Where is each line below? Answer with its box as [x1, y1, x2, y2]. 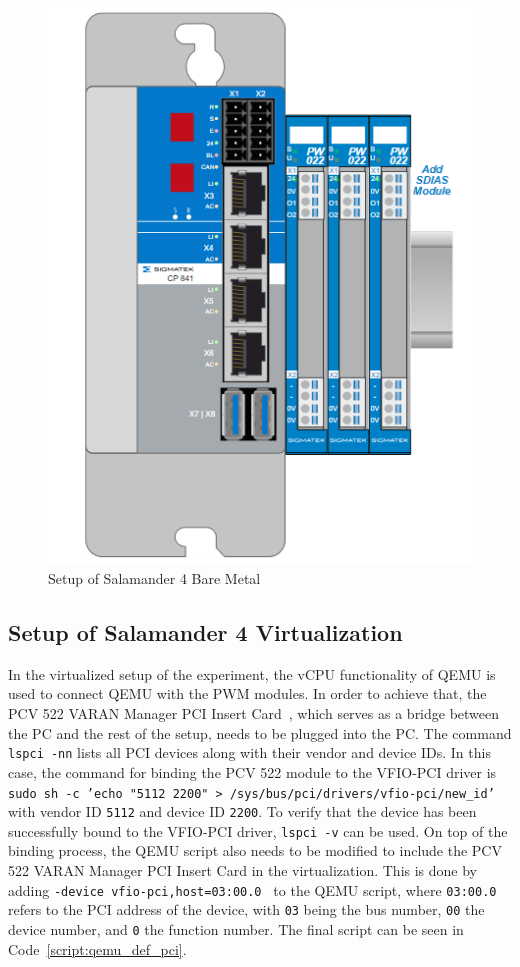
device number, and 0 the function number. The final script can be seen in [8, 918, 464, 939]
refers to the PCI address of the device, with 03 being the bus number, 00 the [8, 899, 485, 920]
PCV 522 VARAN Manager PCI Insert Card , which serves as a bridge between [8, 703, 500, 724]
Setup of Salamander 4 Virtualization [8, 617, 403, 648]
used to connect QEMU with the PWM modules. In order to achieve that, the [8, 683, 487, 704]
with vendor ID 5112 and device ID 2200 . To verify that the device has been [8, 801, 477, 822]
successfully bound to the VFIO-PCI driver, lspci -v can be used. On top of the [8, 820, 508, 841]
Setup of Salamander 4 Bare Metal [48, 568, 261, 589]
